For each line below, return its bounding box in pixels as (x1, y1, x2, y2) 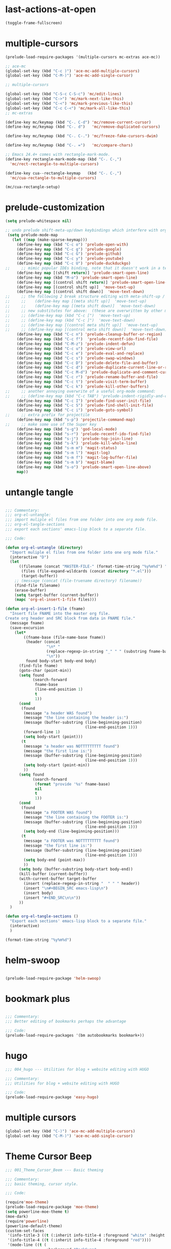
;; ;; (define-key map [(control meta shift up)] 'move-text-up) (5, 322, 158, 328)
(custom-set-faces (5, 1228, 44, 1233)
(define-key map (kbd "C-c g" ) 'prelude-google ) (16, 247, 122, 252)
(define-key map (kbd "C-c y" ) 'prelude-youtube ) (16, 256, 124, 261)
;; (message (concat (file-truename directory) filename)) (14, 578, 142, 583)
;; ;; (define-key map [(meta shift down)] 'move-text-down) (5, 304, 156, 309)
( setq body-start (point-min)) (23, 763, 90, 768)
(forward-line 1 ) (23, 729, 60, 735)
